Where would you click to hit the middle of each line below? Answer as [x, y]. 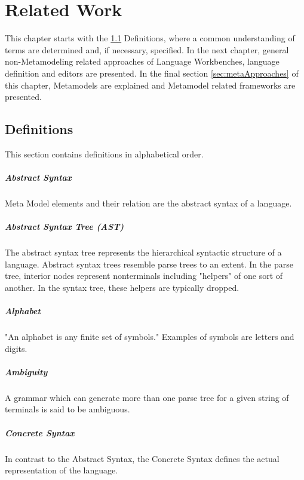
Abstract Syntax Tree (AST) [65, 227]
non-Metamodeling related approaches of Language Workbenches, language [142, 61]
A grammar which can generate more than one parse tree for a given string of [147, 397]
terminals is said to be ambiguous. [67, 409]
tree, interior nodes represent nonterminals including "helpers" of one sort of [144, 276]
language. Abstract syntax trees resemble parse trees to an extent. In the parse [149, 264]
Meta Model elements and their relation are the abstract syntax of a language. [148, 203]
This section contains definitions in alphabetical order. [104, 154]
